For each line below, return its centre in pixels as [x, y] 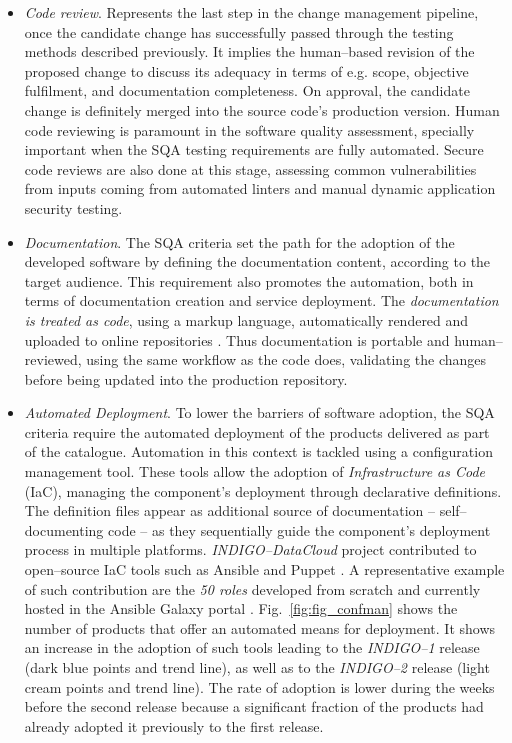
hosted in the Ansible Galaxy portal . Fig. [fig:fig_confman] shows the [241, 608]
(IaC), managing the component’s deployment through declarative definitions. [263, 490]
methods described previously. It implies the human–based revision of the [249, 51]
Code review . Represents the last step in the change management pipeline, [251, 12]
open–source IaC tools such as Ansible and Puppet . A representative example [264, 569]
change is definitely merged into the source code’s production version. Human [262, 109]
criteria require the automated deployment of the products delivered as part [257, 431]
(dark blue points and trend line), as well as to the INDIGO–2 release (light [257, 667]
